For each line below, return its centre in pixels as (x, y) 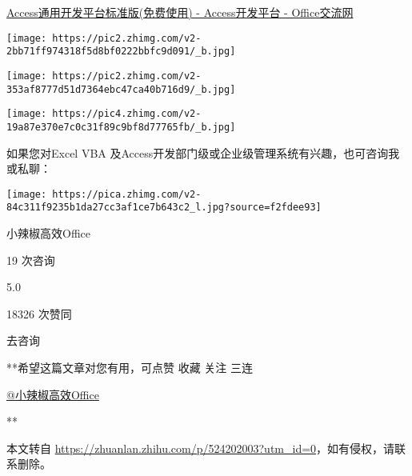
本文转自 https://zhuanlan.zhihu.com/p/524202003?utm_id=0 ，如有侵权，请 (201, 448)
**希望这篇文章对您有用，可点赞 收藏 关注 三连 (130, 367)
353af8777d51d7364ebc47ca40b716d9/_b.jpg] (121, 89)
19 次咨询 (31, 260)
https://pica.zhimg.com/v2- (127, 194)
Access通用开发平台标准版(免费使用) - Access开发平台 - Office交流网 (180, 12)
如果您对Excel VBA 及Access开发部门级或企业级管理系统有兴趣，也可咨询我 (203, 152)
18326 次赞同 (39, 313)
